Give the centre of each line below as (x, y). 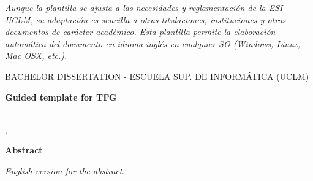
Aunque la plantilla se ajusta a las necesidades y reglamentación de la (135, 7)
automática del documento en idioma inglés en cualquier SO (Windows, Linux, (153, 43)
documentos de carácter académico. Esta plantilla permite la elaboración (140, 32)
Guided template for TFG (61, 97)
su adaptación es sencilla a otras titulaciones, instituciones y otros (161, 19)
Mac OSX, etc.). (36, 56)
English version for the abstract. (65, 170)
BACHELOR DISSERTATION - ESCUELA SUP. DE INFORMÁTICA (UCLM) (157, 76)
